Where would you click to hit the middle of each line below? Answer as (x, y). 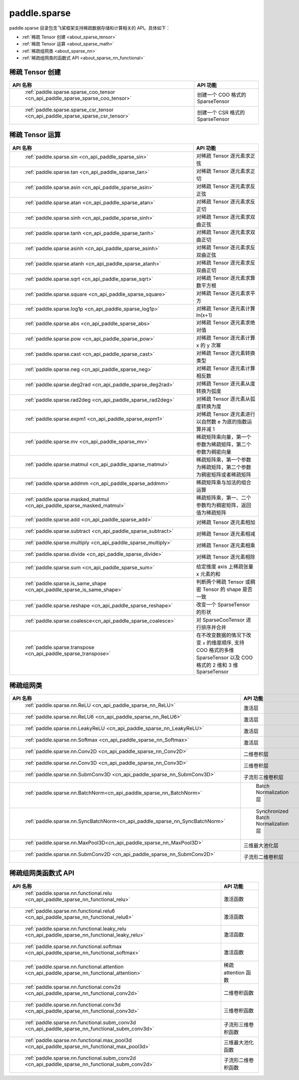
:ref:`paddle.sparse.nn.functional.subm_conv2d (80, 1058)
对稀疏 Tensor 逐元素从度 (226, 383)
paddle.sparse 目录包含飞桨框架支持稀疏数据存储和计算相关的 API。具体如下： (90, 28)
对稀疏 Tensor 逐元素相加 (226, 522)
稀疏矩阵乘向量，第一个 (224, 437)
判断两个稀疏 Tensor (220, 582)
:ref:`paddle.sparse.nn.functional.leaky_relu (75, 928)
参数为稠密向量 (214, 452)
